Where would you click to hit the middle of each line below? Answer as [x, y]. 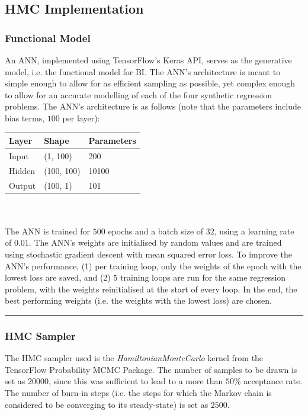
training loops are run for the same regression [203, 277]
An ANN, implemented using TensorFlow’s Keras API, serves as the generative [148, 60]
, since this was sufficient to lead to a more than [136, 381]
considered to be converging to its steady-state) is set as [107, 404]
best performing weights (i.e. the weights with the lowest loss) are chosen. [138, 300]
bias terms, [25, 118]
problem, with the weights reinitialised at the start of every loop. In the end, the [151, 289]
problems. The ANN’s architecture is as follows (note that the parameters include [153, 106]
